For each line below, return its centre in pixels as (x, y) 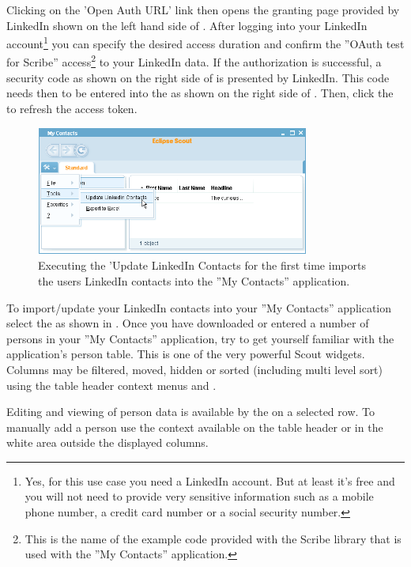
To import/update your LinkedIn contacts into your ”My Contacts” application (199, 307)
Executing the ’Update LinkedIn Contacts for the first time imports (202, 265)
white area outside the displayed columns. (107, 442)
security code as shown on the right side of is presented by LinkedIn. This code (198, 77)
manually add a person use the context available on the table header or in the (195, 427)
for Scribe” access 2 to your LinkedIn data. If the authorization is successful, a (194, 61)
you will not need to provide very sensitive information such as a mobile (199, 496)
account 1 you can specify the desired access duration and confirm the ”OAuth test (205, 42)
